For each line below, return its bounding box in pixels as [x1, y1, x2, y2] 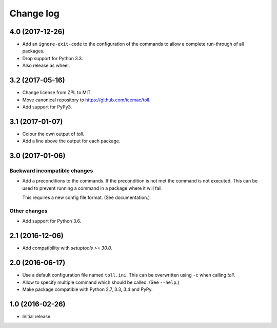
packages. [22, 48, 45, 54]
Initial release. [22, 313, 52, 319]
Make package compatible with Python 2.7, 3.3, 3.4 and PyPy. [22, 286, 153, 293]
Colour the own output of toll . [22, 131, 85, 137]
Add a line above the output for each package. [22, 138, 121, 144]
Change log [9, 8, 60, 19]
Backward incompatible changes [9, 167, 93, 174]
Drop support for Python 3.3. [22, 55, 83, 61]
